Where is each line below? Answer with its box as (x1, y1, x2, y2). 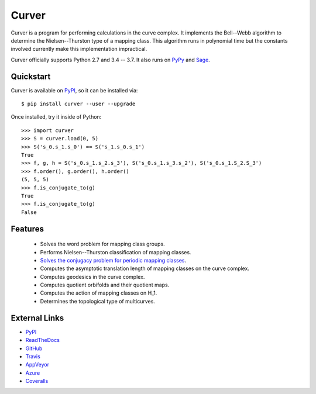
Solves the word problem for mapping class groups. (40, 240, 165, 248)
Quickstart (11, 71, 51, 81)
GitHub (25, 345, 43, 352)
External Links (11, 313, 64, 323)
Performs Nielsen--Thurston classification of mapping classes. (40, 248, 191, 255)
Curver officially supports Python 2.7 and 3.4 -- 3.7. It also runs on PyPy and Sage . (11, 56, 210, 63)
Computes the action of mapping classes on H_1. (40, 289, 157, 296)
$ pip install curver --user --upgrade (21, 101, 136, 108)
